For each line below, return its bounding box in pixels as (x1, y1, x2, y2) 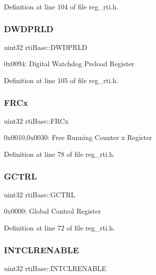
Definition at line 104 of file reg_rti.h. (4, 1, 119, 11)
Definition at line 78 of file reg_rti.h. (4, 149, 115, 159)
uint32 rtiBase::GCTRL (4, 189, 75, 199)
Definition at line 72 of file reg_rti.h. (4, 223, 115, 232)
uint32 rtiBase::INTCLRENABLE (4, 263, 106, 273)
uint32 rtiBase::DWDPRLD (4, 42, 88, 52)
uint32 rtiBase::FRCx (4, 115, 68, 126)
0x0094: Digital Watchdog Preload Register (4, 58, 134, 69)
